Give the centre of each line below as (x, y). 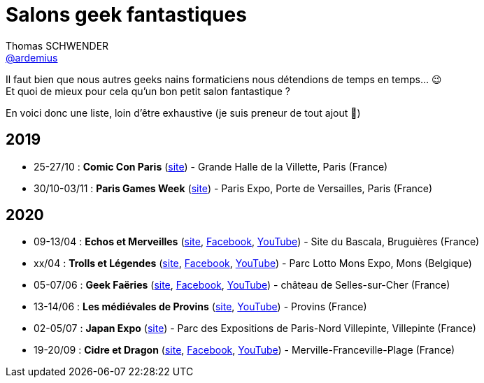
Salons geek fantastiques (126, 15)
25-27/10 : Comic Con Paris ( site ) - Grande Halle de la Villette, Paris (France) (211, 166)
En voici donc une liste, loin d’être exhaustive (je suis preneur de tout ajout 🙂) (183, 113)
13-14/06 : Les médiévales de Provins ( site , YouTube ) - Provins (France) (200, 307)
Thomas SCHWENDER (57, 45)
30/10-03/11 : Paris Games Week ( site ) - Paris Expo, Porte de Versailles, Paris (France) (233, 188)
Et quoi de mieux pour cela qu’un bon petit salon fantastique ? (148, 91)
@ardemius (32, 57)
